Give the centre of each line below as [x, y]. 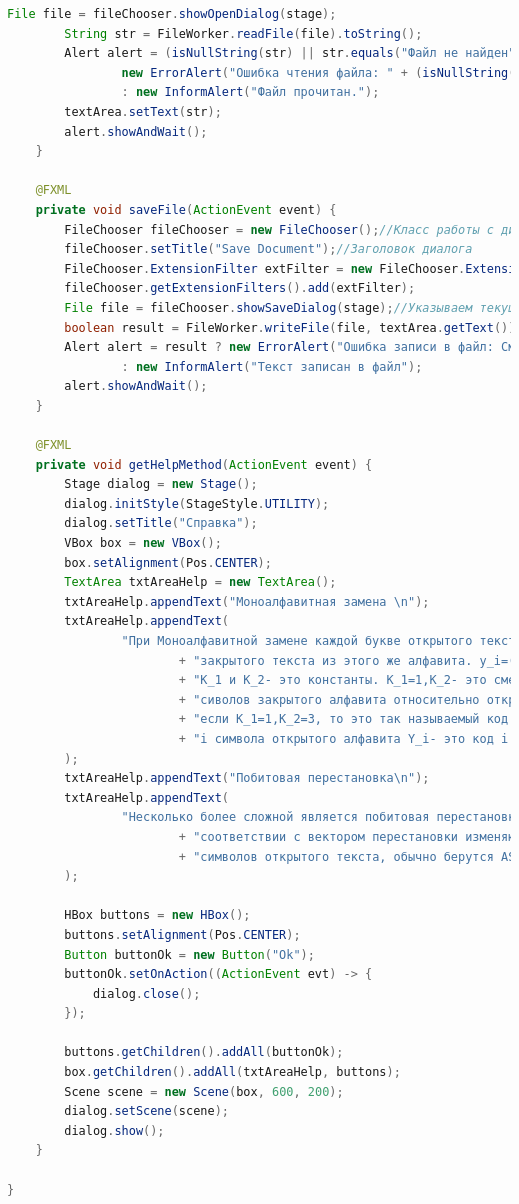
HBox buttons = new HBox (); [157, 915]
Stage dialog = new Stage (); [161, 484]
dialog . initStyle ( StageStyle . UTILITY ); [197, 503]
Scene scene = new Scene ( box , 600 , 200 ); [204, 1091]
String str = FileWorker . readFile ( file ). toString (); [243, 33]
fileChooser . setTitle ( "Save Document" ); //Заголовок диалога [268, 249]
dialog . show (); [114, 1130]
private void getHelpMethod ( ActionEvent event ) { [204, 464]
